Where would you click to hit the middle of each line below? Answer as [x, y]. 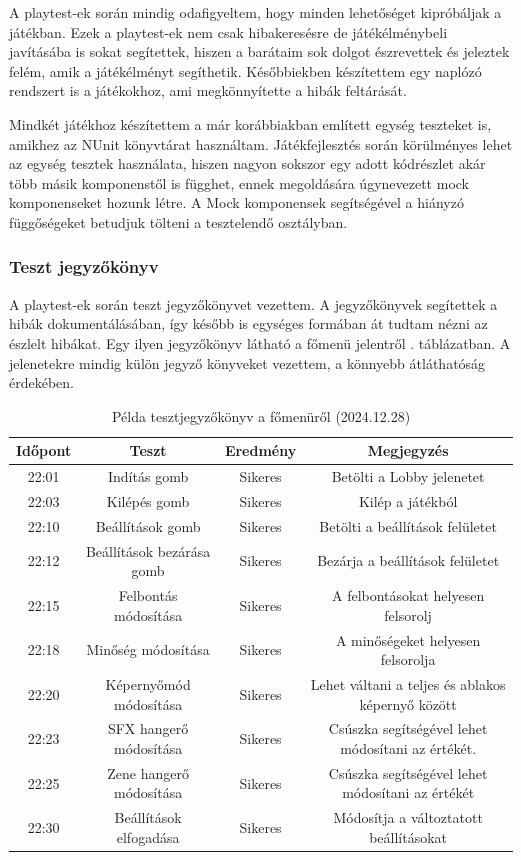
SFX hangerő [148, 728]
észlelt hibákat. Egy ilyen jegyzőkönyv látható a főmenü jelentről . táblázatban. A [260, 342]
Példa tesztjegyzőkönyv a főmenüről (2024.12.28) [261, 415]
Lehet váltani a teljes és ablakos [408, 684]
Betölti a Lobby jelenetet [408, 476]
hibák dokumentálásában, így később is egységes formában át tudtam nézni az [248, 323]
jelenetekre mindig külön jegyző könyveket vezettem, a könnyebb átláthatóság [247, 362]
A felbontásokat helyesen [408, 595]
